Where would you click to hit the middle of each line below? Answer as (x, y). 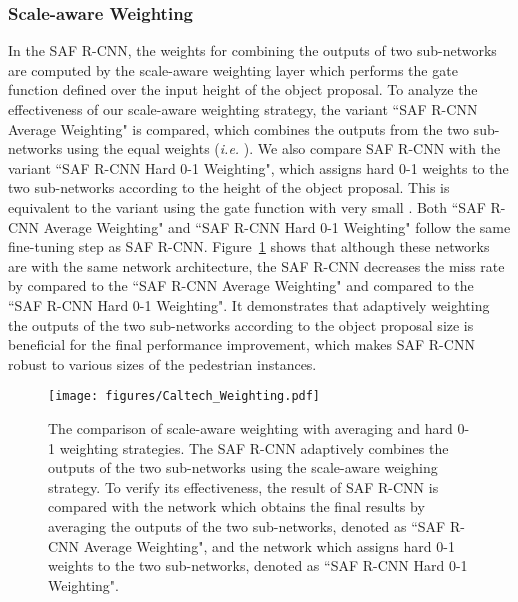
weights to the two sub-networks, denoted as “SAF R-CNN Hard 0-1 (258, 565)
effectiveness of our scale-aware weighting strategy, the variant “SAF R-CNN (243, 109)
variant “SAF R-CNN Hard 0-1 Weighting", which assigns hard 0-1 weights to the (258, 167)
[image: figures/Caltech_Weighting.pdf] (184, 396)
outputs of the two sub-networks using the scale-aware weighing (243, 467)
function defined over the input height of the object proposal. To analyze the (243, 89)
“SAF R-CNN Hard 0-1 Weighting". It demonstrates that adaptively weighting (249, 304)
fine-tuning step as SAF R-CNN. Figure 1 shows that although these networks (249, 246)
